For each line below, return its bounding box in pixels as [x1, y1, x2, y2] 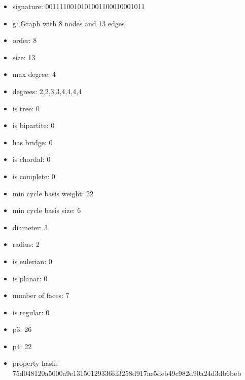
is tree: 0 [12, 103, 40, 113]
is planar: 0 [12, 273, 48, 283]
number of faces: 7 [12, 290, 69, 301]
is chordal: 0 [12, 154, 51, 164]
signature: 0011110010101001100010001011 [12, 1, 145, 11]
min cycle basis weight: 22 [12, 188, 93, 198]
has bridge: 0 [12, 137, 53, 147]
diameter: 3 [12, 222, 48, 232]
